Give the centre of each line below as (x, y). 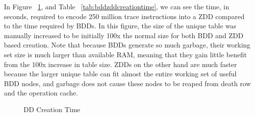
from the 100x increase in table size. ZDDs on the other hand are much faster (120, 64)
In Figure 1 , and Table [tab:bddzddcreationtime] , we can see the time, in (117, 6)
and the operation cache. (41, 93)
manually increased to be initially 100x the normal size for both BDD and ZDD (124, 35)
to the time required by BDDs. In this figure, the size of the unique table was (120, 26)
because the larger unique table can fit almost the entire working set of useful (120, 74)
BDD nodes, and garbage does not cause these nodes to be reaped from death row (127, 83)
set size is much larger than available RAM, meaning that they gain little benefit (126, 54)
